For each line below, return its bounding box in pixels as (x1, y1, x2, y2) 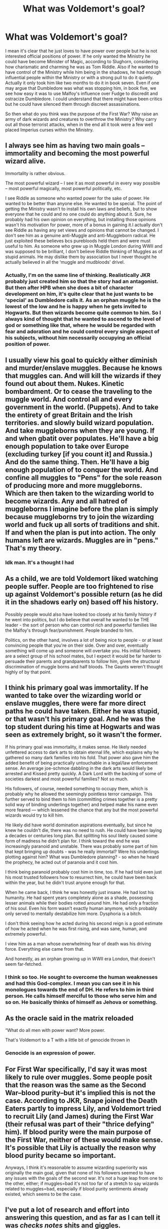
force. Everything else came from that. (5, 946, 84, 952)
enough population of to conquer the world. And (5, 466, 158, 474)
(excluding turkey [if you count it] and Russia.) (5, 450, 153, 459)
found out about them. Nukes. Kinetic (5, 380, 124, 388)
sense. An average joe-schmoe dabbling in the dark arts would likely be (5, 765, 153, 771)
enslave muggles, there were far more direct (5, 699, 146, 708)
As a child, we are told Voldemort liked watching (5, 575, 158, 583)
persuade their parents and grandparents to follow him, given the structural (5, 658, 160, 664)
